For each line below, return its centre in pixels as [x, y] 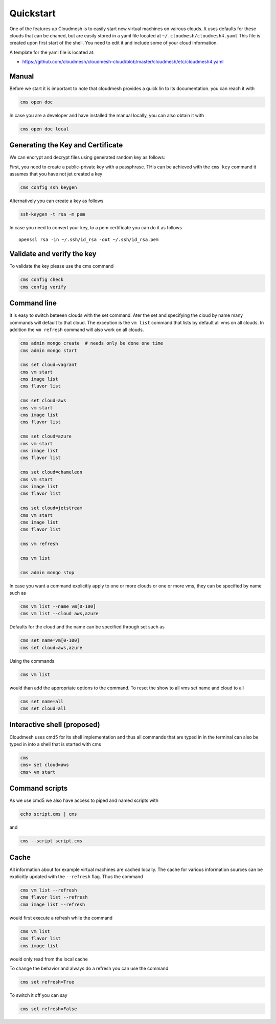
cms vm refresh [39, 544]
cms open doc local [44, 129]
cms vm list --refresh [49, 890]
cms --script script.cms [51, 841]
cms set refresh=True [47, 982]
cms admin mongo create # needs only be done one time [92, 343]
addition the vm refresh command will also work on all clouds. [77, 330]
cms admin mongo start [49, 350]
